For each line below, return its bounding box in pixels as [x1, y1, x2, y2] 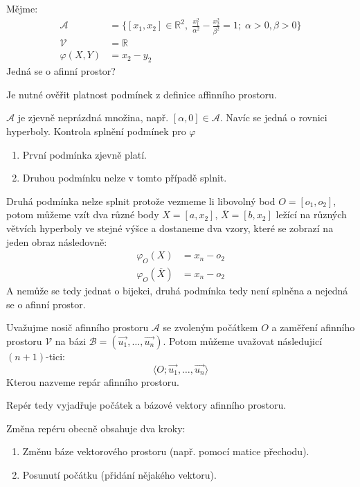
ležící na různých [276, 207, 347, 222]
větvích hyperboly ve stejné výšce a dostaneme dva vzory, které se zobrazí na [6, 220, 334, 235]
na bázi [55, 333, 87, 348]
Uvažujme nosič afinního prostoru [6, 320, 149, 335]
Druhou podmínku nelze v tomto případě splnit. [22, 170, 227, 185]
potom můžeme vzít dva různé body [6, 207, 159, 222]
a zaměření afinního [271, 320, 355, 335]
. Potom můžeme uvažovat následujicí [163, 333, 323, 348]
